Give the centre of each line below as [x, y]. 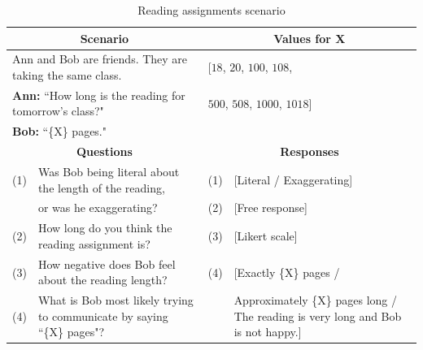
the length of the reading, [101, 187]
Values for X [310, 38]
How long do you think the [105, 228]
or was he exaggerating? [98, 207]
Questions [104, 151]
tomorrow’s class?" [58, 111]
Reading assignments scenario [211, 10]
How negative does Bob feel [107, 264]
